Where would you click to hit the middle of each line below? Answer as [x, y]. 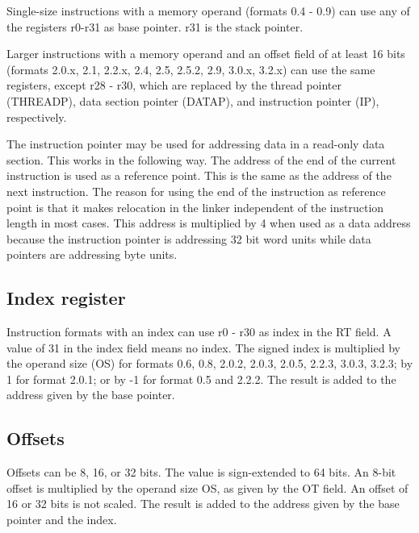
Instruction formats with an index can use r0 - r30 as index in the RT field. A [199, 332]
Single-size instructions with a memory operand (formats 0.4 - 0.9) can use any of [208, 10]
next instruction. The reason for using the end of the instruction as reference [196, 191]
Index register [66, 298]
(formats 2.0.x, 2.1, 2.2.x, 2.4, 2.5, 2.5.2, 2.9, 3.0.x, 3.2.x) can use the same [191, 69]
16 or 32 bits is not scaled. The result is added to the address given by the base [203, 504]
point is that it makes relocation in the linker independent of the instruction [195, 207]
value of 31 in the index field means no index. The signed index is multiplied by [203, 347]
